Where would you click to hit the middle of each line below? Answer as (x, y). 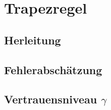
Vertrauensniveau (51, 99)
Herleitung (33, 40)
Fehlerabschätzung (53, 69)
